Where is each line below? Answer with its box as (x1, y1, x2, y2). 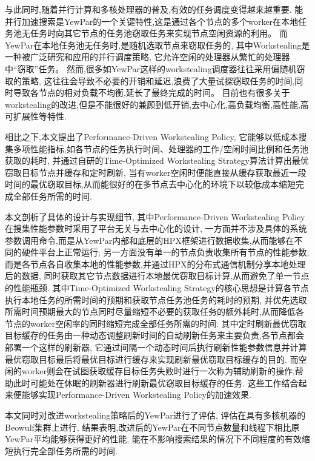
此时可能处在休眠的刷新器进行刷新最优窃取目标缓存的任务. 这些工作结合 (13, 376, 299, 389)
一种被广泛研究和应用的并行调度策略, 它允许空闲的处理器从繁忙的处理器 (5, 50, 290, 63)
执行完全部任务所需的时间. (13, 444, 118, 457)
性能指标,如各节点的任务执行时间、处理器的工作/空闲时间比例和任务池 (30, 142, 308, 155)
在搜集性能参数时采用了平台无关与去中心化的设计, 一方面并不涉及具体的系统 (5, 222, 307, 235)
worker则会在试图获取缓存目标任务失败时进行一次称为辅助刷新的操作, (21, 365, 295, 377)
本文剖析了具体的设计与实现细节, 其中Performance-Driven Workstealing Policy (5, 210, 305, 223)
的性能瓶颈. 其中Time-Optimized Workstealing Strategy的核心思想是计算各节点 (5, 281, 309, 294)
